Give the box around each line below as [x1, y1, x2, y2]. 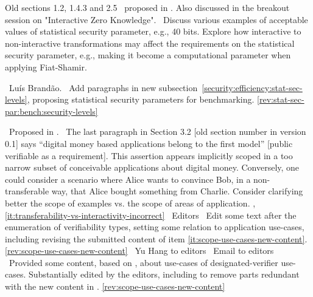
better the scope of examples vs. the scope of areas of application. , [5, 196, 256, 209]
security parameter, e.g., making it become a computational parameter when [5, 49, 291, 61]
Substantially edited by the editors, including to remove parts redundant [29, 268, 300, 281]
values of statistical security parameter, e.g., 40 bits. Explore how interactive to [5, 25, 301, 38]
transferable [5, 185, 49, 197]
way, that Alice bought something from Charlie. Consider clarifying [51, 185, 303, 197]
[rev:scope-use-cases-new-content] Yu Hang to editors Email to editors [5, 244, 274, 257]
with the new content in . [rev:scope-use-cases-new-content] [5, 280, 225, 293]
